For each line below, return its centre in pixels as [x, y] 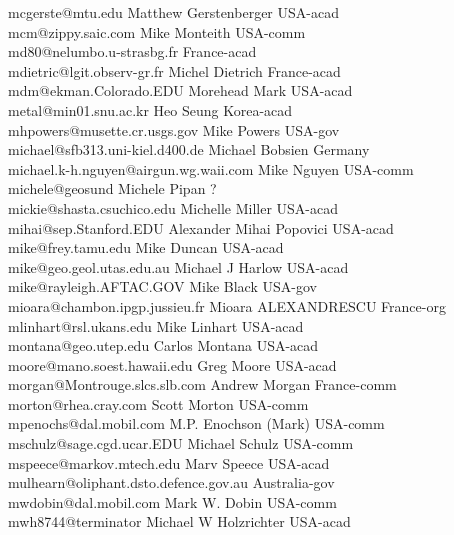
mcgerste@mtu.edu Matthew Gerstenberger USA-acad [173, 12]
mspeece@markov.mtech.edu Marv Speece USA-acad [169, 462]
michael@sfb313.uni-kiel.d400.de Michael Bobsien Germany [189, 149]
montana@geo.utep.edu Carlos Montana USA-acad [163, 345]
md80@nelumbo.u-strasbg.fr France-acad [132, 51]
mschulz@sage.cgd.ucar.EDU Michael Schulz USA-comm [181, 443]
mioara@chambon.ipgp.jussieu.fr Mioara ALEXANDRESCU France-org [227, 305]
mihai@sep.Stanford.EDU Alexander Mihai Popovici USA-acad [201, 227]
